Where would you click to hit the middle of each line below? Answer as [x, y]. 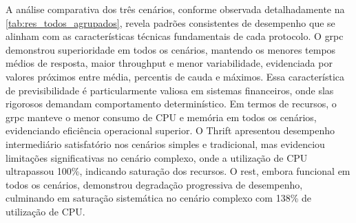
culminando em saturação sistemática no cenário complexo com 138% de [158, 198]
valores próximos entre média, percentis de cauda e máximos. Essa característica [175, 76]
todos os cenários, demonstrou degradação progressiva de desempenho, [154, 184]
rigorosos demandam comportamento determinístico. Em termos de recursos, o [171, 104]
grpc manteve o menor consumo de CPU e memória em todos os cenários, [161, 117]
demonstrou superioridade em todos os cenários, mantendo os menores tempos [171, 49]
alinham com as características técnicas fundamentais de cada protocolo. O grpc [175, 36]
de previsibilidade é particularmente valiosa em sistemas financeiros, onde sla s [170, 90]
